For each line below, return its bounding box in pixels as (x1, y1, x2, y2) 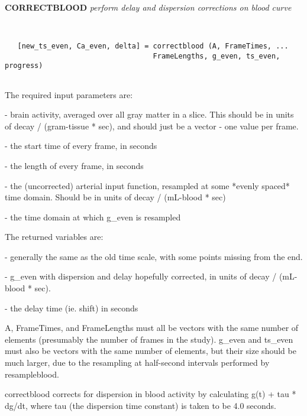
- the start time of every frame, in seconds (5, 139, 157, 152)
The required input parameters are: (5, 88, 133, 100)
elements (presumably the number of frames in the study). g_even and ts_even (5, 333, 293, 345)
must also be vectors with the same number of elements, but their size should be (5, 344, 296, 357)
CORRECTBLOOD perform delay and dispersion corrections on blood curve (5, 1, 292, 13)
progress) (5, 61, 43, 70)
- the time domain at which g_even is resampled (5, 210, 181, 223)
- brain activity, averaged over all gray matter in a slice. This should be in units (5, 108, 294, 121)
